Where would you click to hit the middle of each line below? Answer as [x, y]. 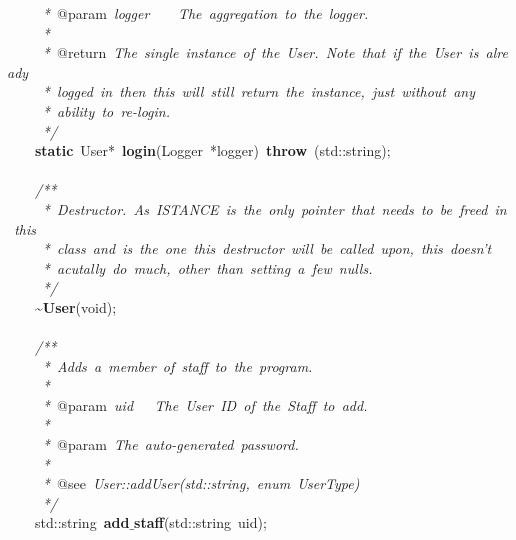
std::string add [82, 522]
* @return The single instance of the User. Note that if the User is [260, 52]
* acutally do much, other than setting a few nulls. [207, 267]
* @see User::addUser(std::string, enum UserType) [201, 483]
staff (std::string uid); [200, 522]
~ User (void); [75, 306]
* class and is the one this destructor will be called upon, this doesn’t [267, 248]
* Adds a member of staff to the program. [177, 365]
